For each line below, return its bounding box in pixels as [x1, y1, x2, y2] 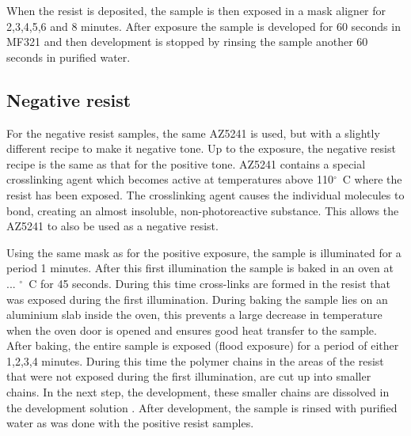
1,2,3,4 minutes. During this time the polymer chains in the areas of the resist [6, 352, 384, 369]
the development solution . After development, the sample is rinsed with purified [6, 399, 398, 415]
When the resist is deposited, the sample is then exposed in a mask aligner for [6, 2, 386, 18]
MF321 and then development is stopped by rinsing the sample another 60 [6, 33, 368, 50]
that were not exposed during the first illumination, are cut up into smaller [6, 368, 371, 385]
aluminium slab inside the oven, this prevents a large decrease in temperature [6, 306, 382, 323]
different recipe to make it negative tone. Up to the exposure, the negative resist [6, 140, 396, 157]
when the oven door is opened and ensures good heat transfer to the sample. [6, 321, 377, 338]
